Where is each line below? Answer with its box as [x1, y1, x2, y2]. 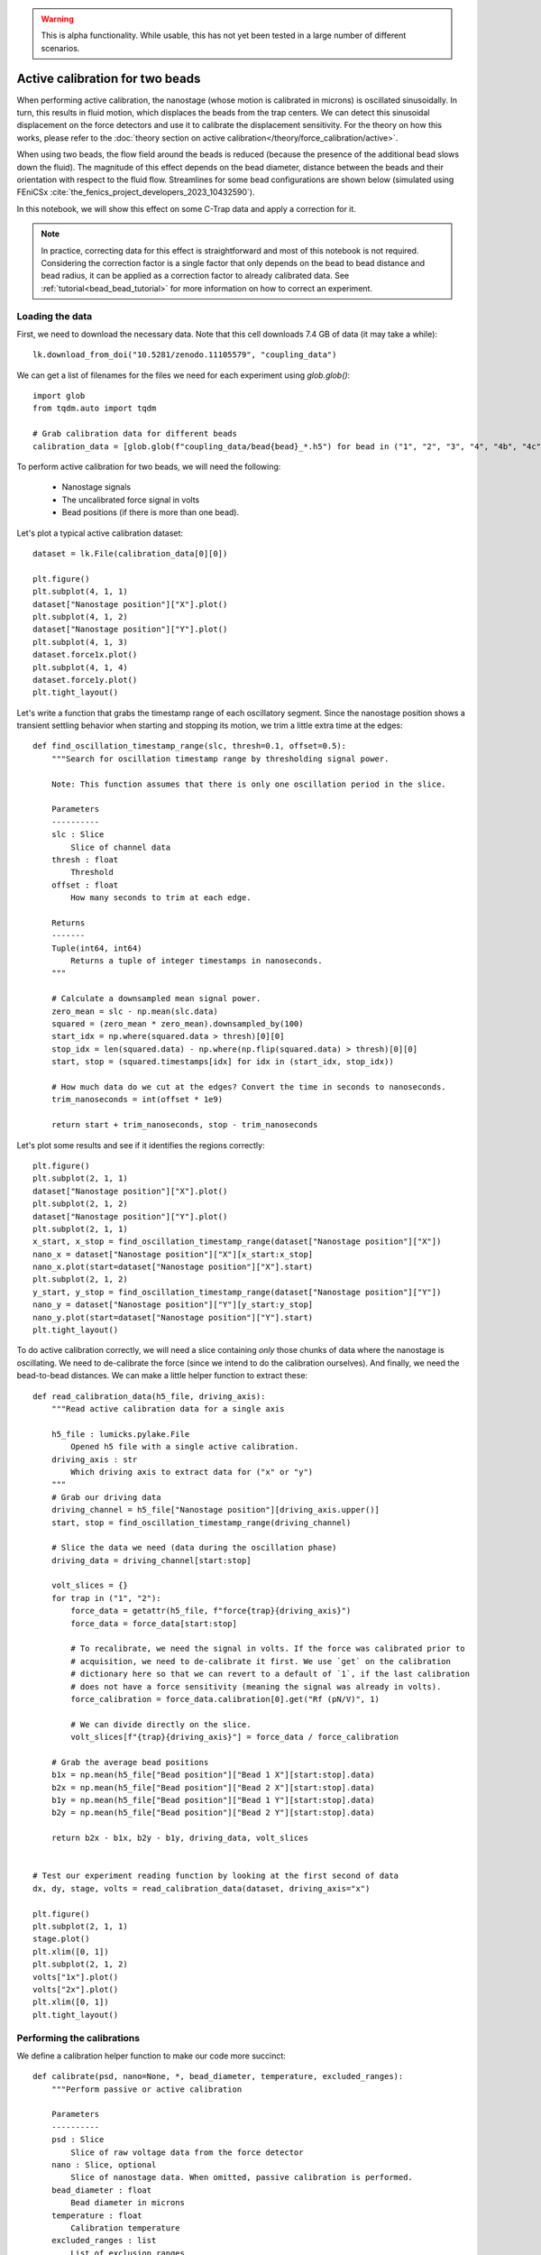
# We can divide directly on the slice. [70, 1719, 252, 1729]
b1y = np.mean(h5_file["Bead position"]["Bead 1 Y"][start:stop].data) [50, 1795, 375, 1806]
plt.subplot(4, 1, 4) [32, 662, 128, 672]
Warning [41, 14, 74, 24]
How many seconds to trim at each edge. [70, 893, 252, 903]
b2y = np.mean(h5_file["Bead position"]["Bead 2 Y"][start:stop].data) [50, 1808, 375, 1818]
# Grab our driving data [50, 1492, 161, 1502]
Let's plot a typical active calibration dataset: [16, 528, 184, 538]
